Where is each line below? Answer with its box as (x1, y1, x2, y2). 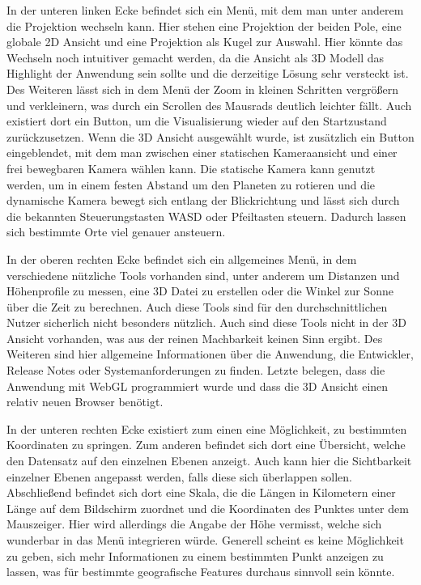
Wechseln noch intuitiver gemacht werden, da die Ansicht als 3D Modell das (6, 49, 385, 66)
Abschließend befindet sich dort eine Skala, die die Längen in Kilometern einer (6, 484, 396, 501)
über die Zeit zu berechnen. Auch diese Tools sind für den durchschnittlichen (6, 298, 388, 315)
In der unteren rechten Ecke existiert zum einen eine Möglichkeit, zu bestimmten (6, 420, 407, 437)
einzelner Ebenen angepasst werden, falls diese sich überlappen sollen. (6, 468, 352, 485)
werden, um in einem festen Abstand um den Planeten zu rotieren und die (6, 176, 376, 193)
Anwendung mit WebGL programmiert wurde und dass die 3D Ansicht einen (6, 377, 389, 394)
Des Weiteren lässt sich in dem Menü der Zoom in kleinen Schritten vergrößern (6, 80, 399, 97)
